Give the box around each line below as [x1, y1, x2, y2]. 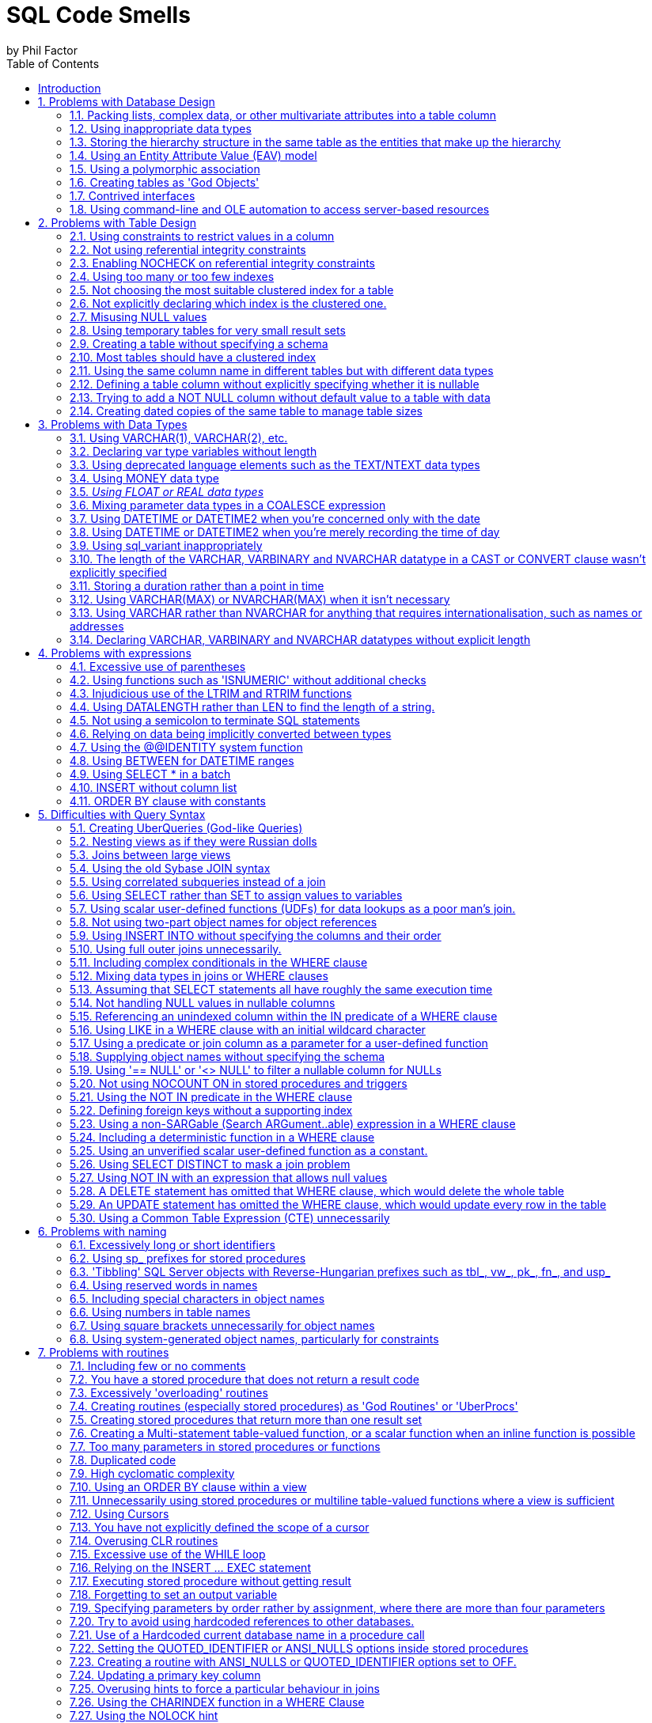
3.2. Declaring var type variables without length [70, 444, 317, 458]
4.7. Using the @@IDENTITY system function [70, 740, 303, 754]
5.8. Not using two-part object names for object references [70, 915, 377, 929]
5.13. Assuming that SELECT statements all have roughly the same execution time [70, 982, 493, 996]
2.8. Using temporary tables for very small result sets [70, 323, 346, 337]
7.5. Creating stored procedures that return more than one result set [70, 1412, 423, 1426]
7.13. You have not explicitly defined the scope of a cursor [70, 1520, 370, 1534]
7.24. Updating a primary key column [70, 1668, 261, 1682]
